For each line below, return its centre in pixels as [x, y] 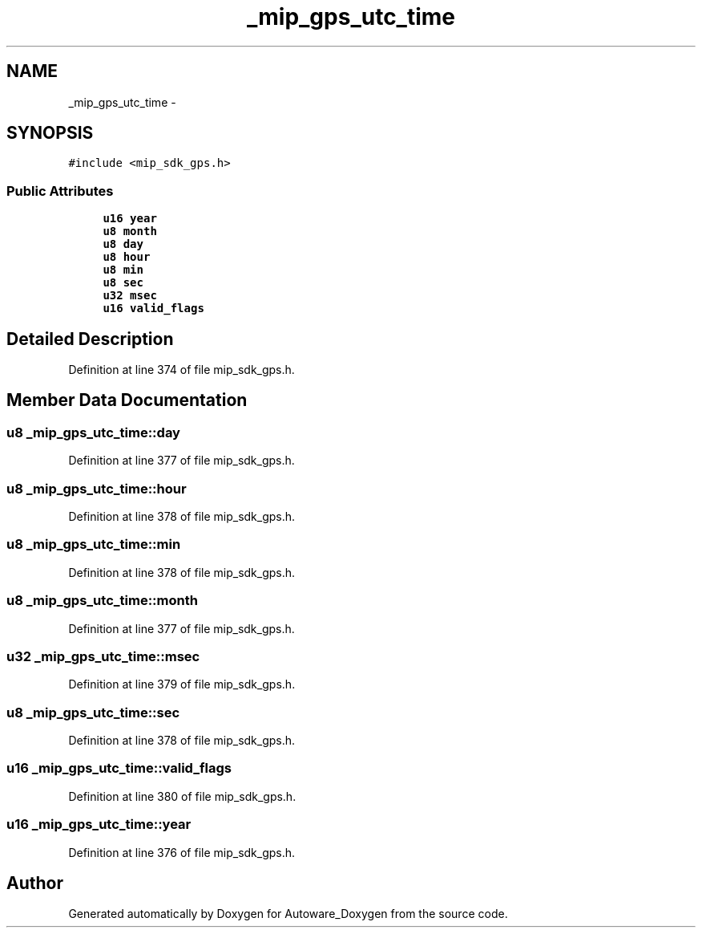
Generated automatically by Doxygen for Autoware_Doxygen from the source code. [288, 914]
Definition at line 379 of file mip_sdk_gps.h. [182, 684]
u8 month [130, 231]
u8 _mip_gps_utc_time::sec [93, 712]
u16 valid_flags [153, 309]
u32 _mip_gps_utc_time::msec [103, 656]
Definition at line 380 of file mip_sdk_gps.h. [182, 796]
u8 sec [123, 283]
